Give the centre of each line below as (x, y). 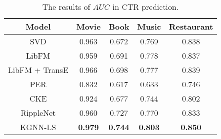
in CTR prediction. (146, 7)
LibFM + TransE (38, 70)
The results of (66, 7)
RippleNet (38, 113)
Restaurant (191, 26)
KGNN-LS (38, 127)
